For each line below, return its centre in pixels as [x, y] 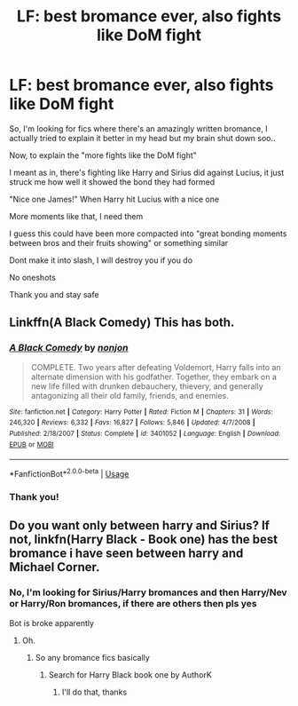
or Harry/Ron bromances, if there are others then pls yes [133, 604]
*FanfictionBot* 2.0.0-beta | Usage [69, 473]
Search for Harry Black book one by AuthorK [130, 674]
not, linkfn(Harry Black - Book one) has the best [143, 539]
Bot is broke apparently [52, 623]
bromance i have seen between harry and [126, 554]
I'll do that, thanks [94, 692]
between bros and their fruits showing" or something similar [119, 242]
